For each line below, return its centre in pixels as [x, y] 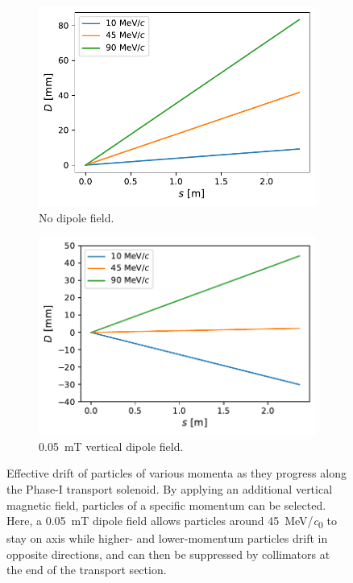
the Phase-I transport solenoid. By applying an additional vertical [170, 488]
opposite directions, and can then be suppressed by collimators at [168, 554]
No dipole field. [77, 217]
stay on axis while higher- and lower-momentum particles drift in [167, 538]
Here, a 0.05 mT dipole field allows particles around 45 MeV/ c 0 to [172, 521]
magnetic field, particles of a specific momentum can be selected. [166, 504]
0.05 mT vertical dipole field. [111, 446]
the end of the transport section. [87, 570]
